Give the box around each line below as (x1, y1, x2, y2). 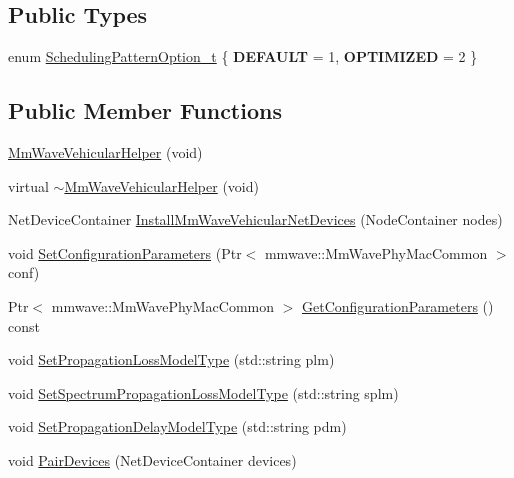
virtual (8, 175, 49, 196)
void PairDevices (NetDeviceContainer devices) (8, 449, 297, 470)
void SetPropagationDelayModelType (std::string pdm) (8, 416, 347, 437)
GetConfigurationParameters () (302, 295, 494, 316)
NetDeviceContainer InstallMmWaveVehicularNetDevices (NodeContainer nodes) (8, 209, 503, 230)
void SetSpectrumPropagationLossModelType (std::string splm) (8, 382, 399, 403)
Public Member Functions (8, 95, 282, 126)
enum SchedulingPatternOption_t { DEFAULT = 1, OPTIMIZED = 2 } (8, 46, 478, 67)
